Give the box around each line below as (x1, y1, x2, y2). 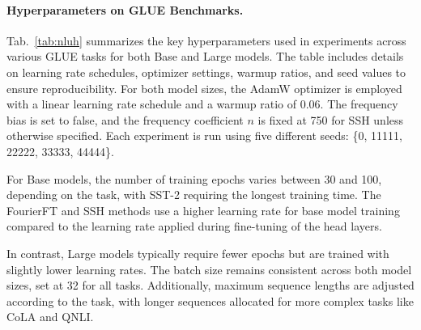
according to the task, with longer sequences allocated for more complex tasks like (6, 292, 414, 309)
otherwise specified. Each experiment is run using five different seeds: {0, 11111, (6, 127, 402, 144)
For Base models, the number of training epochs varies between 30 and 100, (6, 170, 382, 187)
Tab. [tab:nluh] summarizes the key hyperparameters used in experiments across (6, 32, 406, 49)
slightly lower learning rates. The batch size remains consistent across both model (6, 260, 412, 277)
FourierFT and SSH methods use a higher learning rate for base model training (6, 201, 400, 218)
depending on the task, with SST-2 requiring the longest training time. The (6, 186, 381, 203)
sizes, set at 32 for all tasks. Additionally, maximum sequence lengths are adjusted (6, 277, 415, 294)
